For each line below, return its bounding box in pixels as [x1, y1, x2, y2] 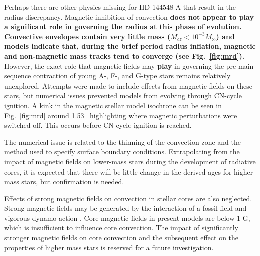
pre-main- [226, 60, 256, 71]
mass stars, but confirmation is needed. [4, 176, 124, 187]
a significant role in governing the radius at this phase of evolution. [4, 21, 242, 32]
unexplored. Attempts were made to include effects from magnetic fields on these [4, 80, 253, 91]
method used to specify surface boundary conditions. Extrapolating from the [4, 146, 240, 157]
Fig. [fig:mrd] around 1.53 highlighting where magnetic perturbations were [4, 110, 237, 120]
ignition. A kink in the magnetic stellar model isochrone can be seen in [4, 100, 222, 110]
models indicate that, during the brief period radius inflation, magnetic [4, 41, 256, 51]
